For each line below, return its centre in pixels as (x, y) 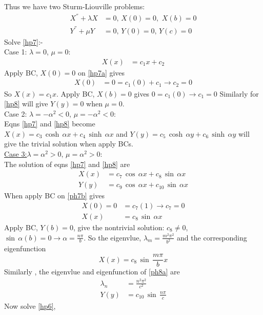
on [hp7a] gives (101, 72)
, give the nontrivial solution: (119, 227)
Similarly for (239, 93)
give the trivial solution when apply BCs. (69, 144)
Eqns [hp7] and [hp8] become (50, 124)
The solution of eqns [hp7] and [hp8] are (67, 164)
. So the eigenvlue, (113, 237)
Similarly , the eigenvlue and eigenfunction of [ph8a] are (92, 272)
